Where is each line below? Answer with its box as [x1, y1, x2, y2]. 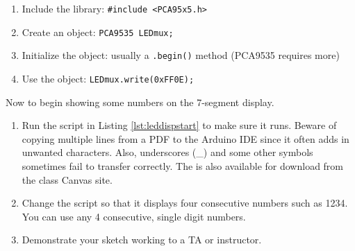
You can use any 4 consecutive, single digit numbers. [22, 209, 246, 223]
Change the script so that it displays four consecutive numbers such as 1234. [22, 196, 348, 210]
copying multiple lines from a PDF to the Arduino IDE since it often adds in [22, 131, 349, 146]
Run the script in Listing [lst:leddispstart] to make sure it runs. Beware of [22, 118, 337, 132]
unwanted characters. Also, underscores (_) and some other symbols [22, 145, 313, 159]
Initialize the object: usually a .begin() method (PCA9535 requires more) [22, 48, 340, 62]
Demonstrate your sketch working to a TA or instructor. [22, 232, 262, 247]
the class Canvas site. [22, 172, 113, 187]
